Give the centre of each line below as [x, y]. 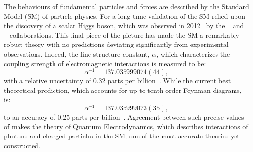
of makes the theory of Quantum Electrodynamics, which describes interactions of [126, 126]
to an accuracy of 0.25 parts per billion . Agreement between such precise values [124, 117]
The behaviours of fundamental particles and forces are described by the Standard [126, 6]
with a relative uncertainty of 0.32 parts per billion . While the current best [117, 81]
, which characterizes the [193, 53]
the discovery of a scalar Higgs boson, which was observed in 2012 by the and [124, 25]
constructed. [22, 145]
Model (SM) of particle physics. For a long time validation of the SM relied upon [125, 16]
